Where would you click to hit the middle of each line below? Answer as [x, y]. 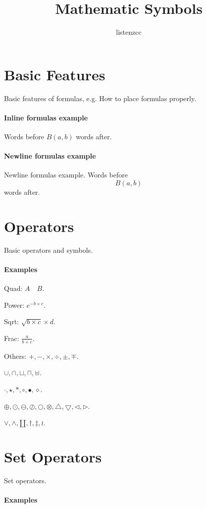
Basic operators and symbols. [49, 250]
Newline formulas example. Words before [66, 175]
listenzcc [129, 32]
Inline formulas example [46, 117]
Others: [15, 356]
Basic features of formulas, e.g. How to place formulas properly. [100, 98]
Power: [14, 305]
